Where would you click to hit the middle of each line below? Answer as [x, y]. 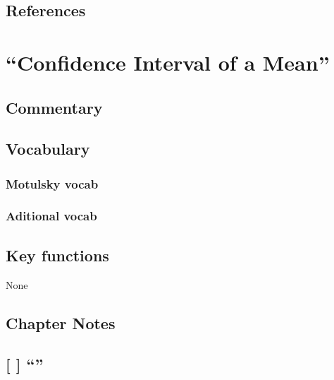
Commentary [54, 107]
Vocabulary [48, 149]
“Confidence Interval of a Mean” [168, 62]
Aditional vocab [51, 216]
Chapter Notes [61, 322]
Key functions [57, 255]
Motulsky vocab [52, 183]
